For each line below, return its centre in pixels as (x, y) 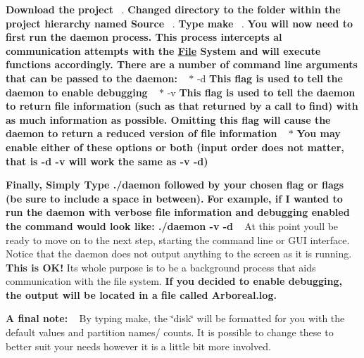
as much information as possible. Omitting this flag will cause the (168, 119)
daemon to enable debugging (77, 92)
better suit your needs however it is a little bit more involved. (138, 346)
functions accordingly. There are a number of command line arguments (182, 64)
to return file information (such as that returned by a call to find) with (182, 106)
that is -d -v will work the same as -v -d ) (107, 161)
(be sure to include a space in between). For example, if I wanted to (174, 198)
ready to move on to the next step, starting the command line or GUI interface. (178, 239)
